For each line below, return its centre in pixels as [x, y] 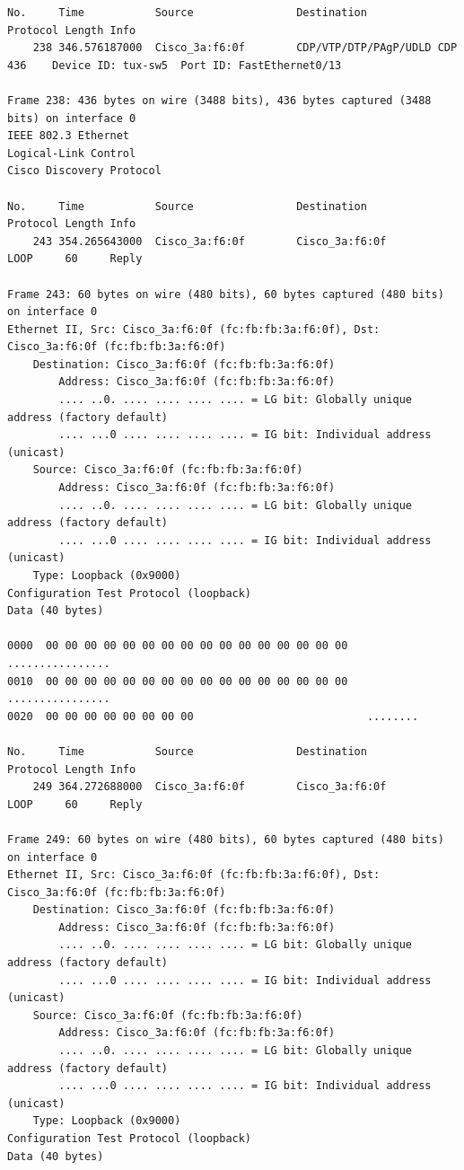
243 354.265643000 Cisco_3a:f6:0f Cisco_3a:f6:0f [210, 241]
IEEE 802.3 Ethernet [69, 136]
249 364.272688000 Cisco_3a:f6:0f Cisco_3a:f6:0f [210, 787]
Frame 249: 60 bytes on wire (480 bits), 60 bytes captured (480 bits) [226, 839]
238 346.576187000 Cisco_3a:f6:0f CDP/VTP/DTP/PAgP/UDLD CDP [245, 48]
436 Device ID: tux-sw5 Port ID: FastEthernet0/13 [175, 65]
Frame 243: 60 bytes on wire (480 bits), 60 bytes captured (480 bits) [226, 294]
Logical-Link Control [72, 153]
